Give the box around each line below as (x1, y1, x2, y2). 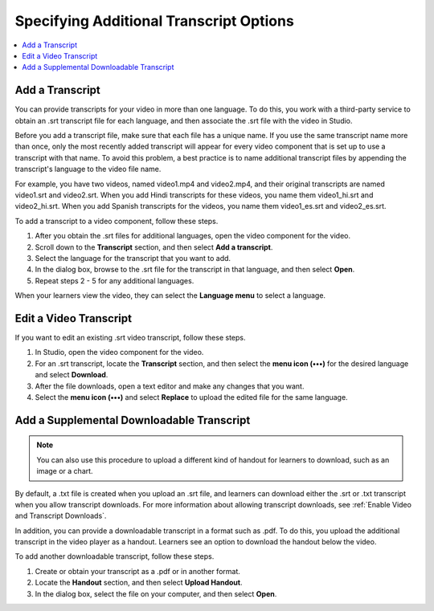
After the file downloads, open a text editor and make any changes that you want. (35, 381, 305, 391)
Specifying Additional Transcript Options (14, 12, 295, 30)
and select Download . (35, 370, 108, 380)
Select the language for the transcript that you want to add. (35, 253, 231, 263)
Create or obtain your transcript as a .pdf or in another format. (35, 566, 241, 576)
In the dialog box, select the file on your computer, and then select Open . (35, 589, 277, 598)
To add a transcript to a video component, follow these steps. (14, 216, 219, 226)
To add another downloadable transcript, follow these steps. (14, 552, 215, 561)
